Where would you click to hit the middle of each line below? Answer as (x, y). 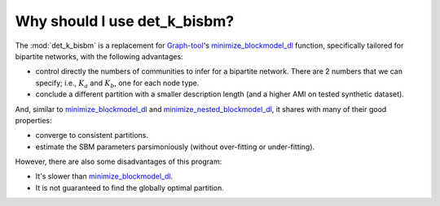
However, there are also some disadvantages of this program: (119, 161)
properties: (33, 120)
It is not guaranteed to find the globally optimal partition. (130, 187)
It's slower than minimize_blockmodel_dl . (104, 176)
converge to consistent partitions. (92, 135)
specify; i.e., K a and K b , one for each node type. (117, 84)
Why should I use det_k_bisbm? (125, 21)
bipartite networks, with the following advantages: (99, 56)
